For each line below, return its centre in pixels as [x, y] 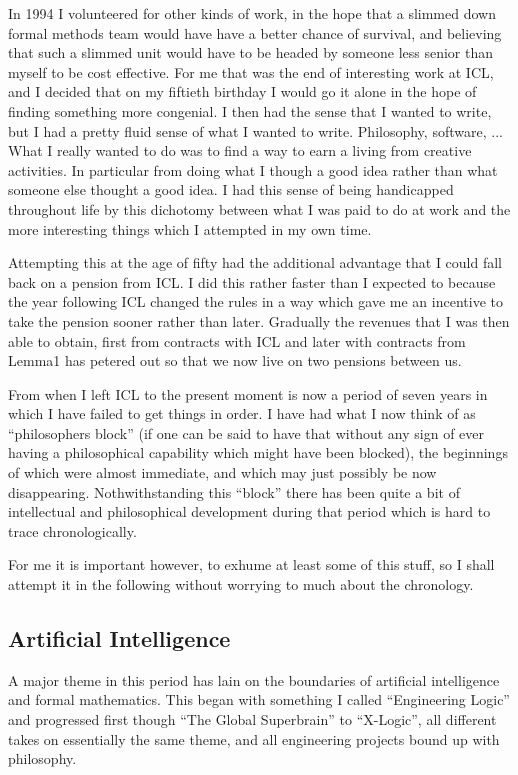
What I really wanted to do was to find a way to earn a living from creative [240, 150]
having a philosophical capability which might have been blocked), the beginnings [258, 452]
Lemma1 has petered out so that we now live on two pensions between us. [235, 360]
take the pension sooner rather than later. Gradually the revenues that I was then [259, 320]
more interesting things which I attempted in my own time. [190, 228]
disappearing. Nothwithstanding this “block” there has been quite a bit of [234, 491]
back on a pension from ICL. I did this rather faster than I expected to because [252, 281]
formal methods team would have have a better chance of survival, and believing [255, 32]
